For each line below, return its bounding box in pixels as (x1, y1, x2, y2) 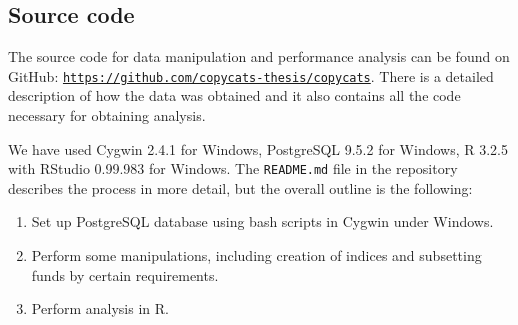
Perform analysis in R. (31, 298, 169, 319)
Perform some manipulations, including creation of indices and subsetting (31, 245, 482, 266)
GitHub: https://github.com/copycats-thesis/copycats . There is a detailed (8, 65, 494, 86)
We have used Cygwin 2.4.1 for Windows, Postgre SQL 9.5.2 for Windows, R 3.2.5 (8, 138, 508, 159)
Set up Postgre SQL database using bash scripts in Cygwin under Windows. (31, 211, 494, 232)
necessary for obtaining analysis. (8, 105, 206, 126)
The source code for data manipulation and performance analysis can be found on (8, 46, 510, 67)
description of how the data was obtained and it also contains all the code (8, 85, 461, 106)
